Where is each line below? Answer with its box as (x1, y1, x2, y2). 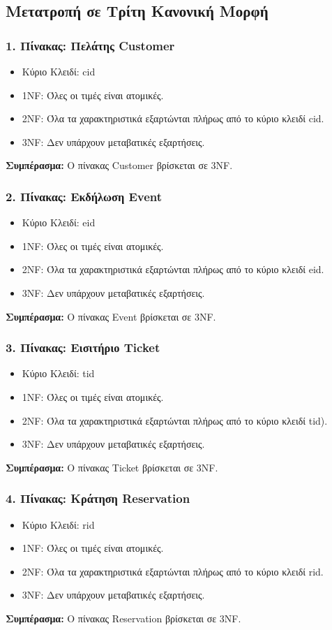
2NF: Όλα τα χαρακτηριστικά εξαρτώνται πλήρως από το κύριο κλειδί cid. (22, 111, 324, 126)
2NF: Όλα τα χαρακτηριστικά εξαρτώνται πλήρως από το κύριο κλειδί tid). (22, 413, 328, 427)
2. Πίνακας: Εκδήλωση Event (6, 187, 163, 205)
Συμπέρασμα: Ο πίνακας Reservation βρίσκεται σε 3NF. (6, 610, 241, 625)
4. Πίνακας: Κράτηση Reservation (6, 490, 190, 507)
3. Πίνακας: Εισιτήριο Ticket (6, 339, 160, 356)
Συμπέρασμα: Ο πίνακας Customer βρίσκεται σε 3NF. (6, 158, 233, 173)
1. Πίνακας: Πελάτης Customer (6, 36, 175, 54)
